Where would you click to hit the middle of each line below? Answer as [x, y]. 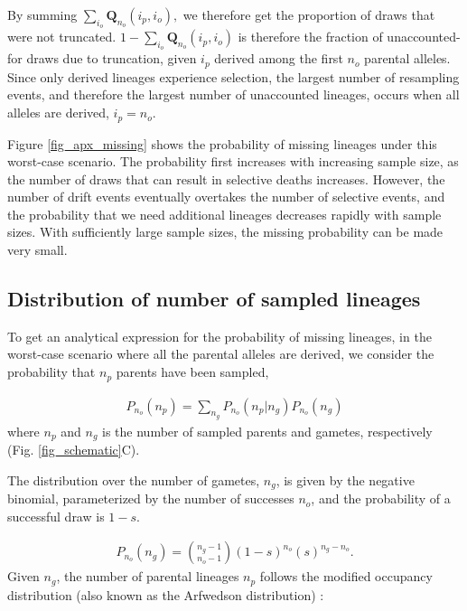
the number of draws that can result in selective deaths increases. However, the [226, 179]
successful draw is [56, 516]
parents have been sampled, [192, 372]
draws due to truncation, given [112, 58]
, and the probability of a [381, 498]
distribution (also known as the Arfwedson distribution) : [166, 594]
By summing [42, 14]
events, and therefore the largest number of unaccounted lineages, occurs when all [233, 94]
